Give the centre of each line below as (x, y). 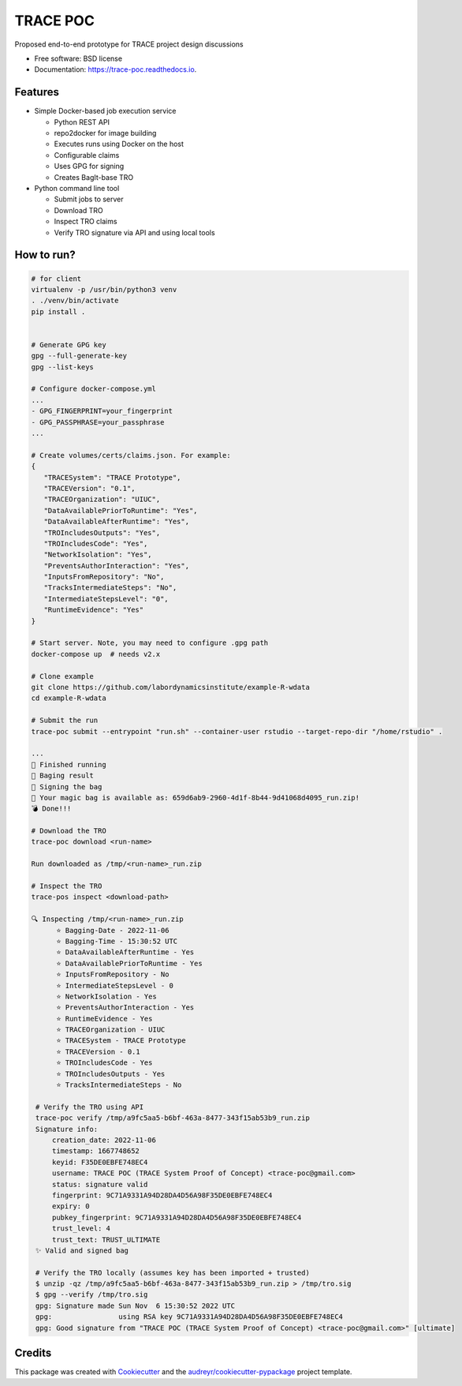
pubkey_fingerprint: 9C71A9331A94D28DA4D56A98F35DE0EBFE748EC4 (177, 1217)
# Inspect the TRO (67, 886)
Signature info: (67, 1129)
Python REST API (82, 122)
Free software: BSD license (78, 58)
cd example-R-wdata (69, 698)
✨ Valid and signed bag (82, 1250)
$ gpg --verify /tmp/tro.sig (92, 1295)
